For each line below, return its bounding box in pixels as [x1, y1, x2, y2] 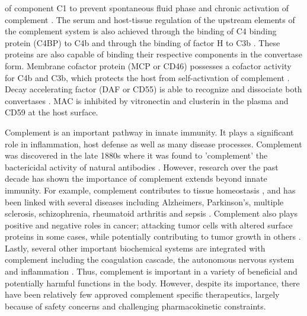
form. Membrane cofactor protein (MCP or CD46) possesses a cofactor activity [5, 59, 292, 72]
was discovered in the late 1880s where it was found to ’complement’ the [5, 149, 268, 162]
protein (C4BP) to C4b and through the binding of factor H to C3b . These [5, 36, 280, 49]
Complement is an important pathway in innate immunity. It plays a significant [5, 125, 294, 138]
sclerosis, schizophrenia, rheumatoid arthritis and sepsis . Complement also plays [5, 207, 298, 220]
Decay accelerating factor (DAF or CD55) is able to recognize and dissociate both [5, 83, 302, 95]
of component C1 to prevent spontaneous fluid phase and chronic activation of [5, 2, 289, 14]
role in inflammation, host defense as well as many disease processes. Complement [5, 137, 302, 150]
